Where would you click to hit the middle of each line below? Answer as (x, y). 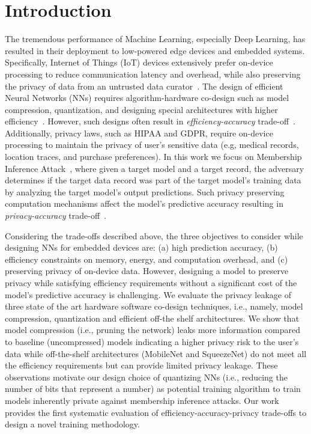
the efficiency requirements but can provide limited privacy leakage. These (141, 365)
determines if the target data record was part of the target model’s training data (153, 180)
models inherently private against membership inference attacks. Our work (142, 400)
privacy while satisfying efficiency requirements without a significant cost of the (151, 283)
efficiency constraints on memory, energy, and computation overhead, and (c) (146, 259)
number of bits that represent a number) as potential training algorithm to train (153, 389)
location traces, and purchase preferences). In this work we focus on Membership (153, 157)
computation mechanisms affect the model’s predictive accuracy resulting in (144, 203)
